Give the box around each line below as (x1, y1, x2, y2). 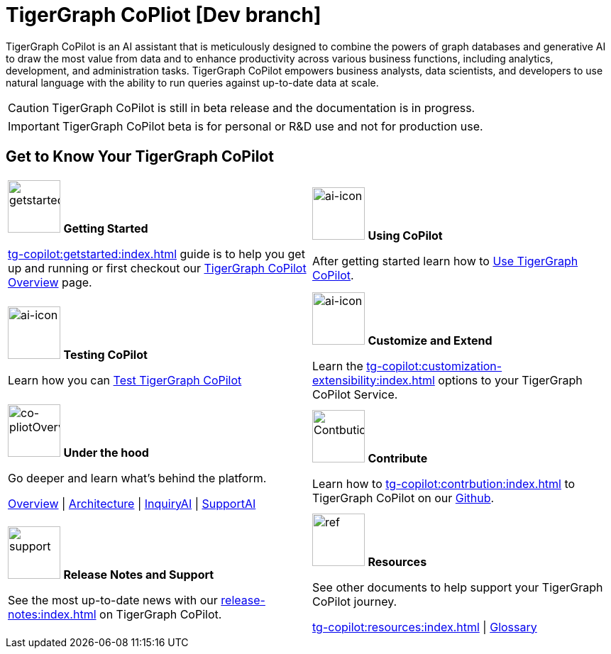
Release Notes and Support (63, 567, 214, 582)
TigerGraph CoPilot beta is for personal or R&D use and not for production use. (62, 118, 483, 133)
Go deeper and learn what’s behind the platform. (8, 470, 267, 485)
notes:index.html (8, 606, 97, 621)
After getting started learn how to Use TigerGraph (312, 253, 578, 268)
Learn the (312, 358, 363, 373)
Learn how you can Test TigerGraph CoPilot (8, 372, 242, 387)
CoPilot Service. (312, 387, 398, 401)
